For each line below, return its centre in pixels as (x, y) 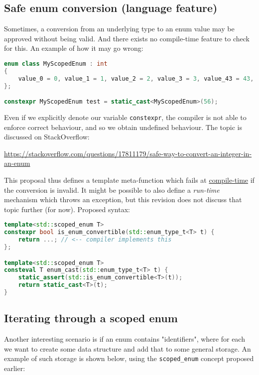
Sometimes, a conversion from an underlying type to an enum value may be (119, 29)
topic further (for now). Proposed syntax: (67, 209)
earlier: (15, 368)
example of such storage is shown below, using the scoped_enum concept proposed (129, 358)
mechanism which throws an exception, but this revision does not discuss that (123, 199)
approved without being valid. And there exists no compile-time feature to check (127, 38)
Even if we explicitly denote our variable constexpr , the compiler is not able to (125, 117)
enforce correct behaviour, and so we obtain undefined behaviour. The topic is (123, 127)
